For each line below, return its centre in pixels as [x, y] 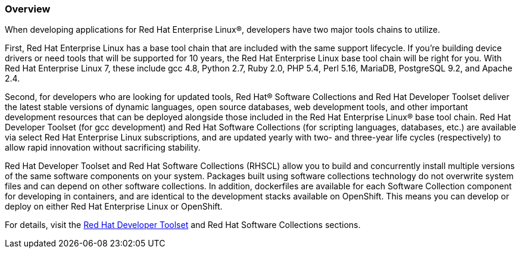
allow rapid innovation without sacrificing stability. [103, 148]
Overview [28, 9]
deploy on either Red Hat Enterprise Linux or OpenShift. [114, 207]
